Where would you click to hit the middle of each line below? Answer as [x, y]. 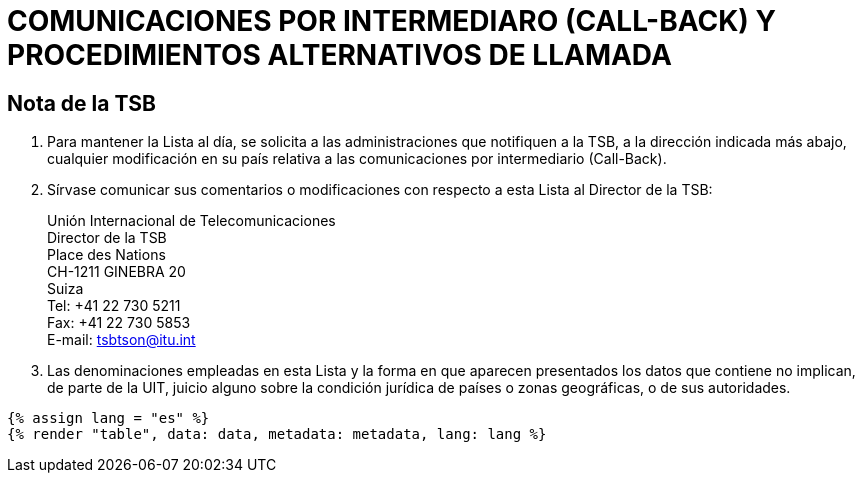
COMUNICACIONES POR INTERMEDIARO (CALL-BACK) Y [391, 21]
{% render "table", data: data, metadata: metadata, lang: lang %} [277, 434]
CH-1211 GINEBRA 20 [116, 272]
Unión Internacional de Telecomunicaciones [191, 221]
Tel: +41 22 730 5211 [114, 306]
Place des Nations [106, 255]
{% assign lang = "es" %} [108, 418]
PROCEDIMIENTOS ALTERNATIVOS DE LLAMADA [339, 55]
